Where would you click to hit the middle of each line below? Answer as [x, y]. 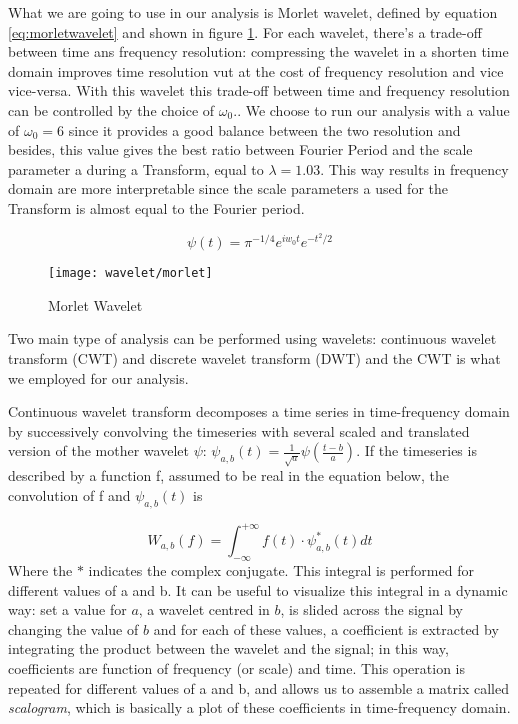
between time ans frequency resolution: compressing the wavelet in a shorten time [258, 51]
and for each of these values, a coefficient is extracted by [326, 628]
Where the [40, 570]
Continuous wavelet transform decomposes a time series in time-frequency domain [259, 411]
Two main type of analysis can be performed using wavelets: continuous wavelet [252, 338]
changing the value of [73, 628]
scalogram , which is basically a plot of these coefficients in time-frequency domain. [259, 707]
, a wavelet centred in [204, 609]
